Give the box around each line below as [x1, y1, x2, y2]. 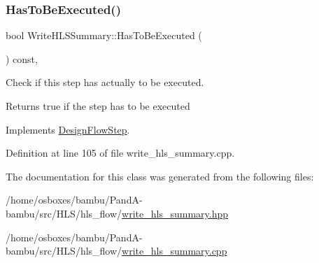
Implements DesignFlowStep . [6, 122, 130, 136]
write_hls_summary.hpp [122, 206, 229, 220]
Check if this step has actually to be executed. [6, 75, 204, 90]
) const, [6, 51, 38, 66]
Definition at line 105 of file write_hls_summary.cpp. [6, 145, 235, 160]
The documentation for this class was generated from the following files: [6, 169, 314, 183]
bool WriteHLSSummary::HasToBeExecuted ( [6, 28, 202, 43]
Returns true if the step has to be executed [6, 99, 190, 113]
